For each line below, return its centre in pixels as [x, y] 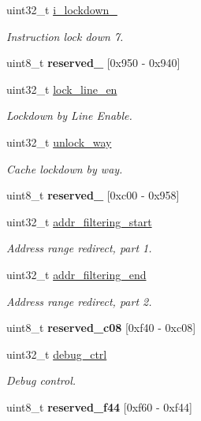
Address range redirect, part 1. [79, 248]
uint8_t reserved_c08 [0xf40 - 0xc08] [101, 328]
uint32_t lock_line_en [62, 89]
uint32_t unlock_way [59, 142]
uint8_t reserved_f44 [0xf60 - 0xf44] [99, 406]
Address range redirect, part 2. [79, 301]
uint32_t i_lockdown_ [62, 9]
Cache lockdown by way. [65, 168]
